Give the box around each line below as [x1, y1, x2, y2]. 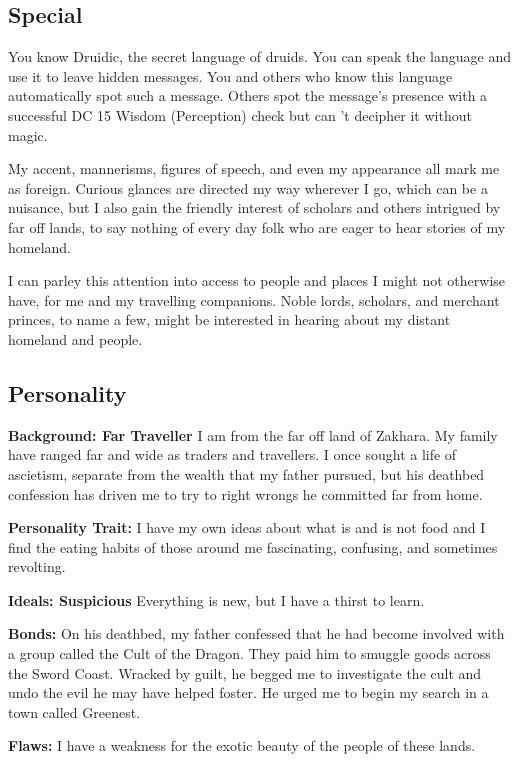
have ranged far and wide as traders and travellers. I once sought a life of [8, 444, 457, 465]
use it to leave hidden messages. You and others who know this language [8, 65, 453, 86]
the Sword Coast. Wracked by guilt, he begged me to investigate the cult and [8, 662, 482, 683]
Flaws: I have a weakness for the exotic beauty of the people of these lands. [8, 735, 476, 756]
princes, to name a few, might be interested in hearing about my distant [8, 309, 451, 330]
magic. [8, 124, 48, 145]
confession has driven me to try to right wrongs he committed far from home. [8, 483, 483, 504]
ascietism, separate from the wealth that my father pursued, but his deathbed [8, 463, 485, 484]
